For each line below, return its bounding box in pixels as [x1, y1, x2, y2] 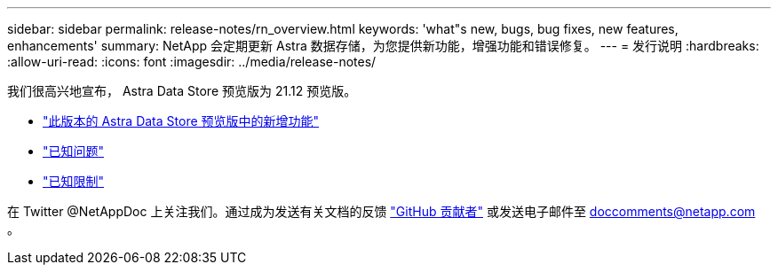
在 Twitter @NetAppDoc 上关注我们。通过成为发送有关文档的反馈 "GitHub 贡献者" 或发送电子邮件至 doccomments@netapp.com [7, 204, 756, 219]
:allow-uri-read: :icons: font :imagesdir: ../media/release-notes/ [7, 54, 377, 69]
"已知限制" [43, 174, 105, 189]
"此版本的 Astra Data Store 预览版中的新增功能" [43, 113, 320, 128]
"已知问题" [43, 144, 105, 159]
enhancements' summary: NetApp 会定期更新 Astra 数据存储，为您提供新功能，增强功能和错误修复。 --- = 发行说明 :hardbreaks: [7, 38, 759, 53]
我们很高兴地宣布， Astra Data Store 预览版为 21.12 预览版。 [7, 83, 357, 98]
